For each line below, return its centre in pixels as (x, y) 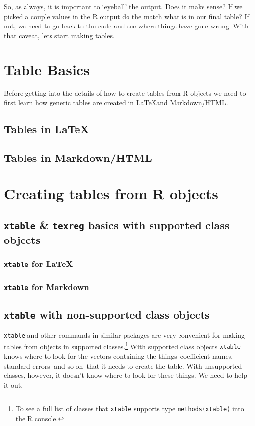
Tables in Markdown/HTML (78, 157)
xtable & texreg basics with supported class (117, 225)
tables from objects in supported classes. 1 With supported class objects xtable (122, 346)
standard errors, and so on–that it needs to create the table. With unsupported (123, 365)
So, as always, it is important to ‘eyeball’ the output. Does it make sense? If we (123, 6)
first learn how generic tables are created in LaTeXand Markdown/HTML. (116, 102)
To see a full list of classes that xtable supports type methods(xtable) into (130, 409)
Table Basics (47, 69)
